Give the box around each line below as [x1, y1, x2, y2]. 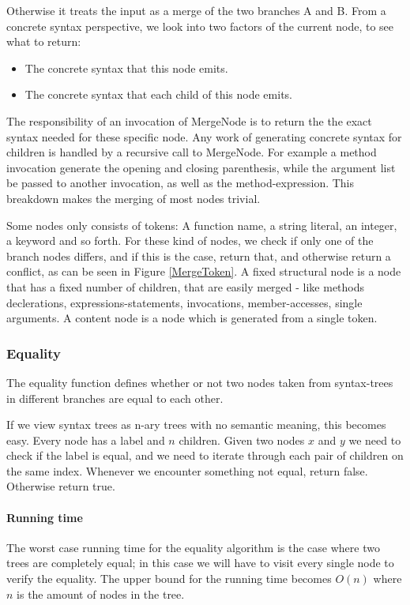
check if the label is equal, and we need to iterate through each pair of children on [6, 447, 404, 464]
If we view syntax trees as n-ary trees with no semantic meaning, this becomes [6, 416, 386, 433]
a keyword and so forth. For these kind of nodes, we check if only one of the [6, 232, 374, 249]
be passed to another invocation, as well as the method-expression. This [6, 175, 355, 191]
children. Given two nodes [179, 431, 305, 448]
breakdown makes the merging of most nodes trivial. [6, 190, 261, 206]
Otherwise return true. [6, 478, 115, 494]
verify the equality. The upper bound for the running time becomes [6, 570, 332, 587]
